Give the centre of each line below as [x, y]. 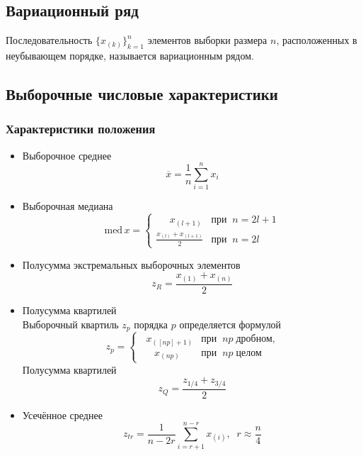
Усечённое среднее [62, 415]
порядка [151, 324]
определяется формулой [230, 324]
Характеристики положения [81, 129]
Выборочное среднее [67, 155]
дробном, [255, 339]
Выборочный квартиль [70, 324]
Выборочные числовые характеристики [142, 93]
